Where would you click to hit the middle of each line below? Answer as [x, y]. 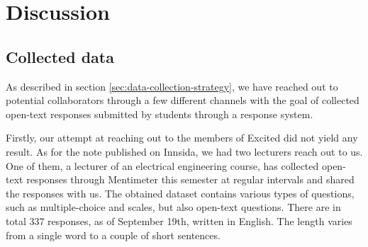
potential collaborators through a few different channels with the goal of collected [183, 100]
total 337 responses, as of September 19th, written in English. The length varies [179, 220]
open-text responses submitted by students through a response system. [160, 114]
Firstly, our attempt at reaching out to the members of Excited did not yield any [182, 138]
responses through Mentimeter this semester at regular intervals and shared [190, 179]
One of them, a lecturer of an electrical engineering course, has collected [162, 165]
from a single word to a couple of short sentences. [113, 235]
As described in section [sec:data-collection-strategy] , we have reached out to [172, 86]
